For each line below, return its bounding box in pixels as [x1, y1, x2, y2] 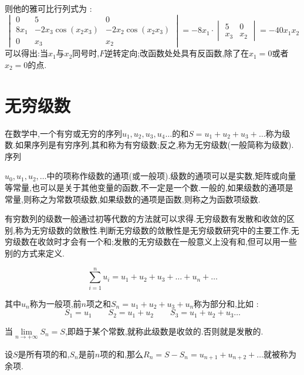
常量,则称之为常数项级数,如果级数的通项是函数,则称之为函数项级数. [5, 192, 261, 205]
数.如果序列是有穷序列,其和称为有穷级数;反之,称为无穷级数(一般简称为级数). [5, 138, 294, 151]
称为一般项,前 [29, 297, 82, 309]
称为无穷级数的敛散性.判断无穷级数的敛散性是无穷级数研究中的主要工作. [15, 224, 291, 236]
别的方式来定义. [5, 246, 65, 259]
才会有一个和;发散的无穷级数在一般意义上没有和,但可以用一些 [62, 235, 297, 248]
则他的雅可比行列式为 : [5, 2, 92, 14]
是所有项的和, [18, 347, 70, 360]
